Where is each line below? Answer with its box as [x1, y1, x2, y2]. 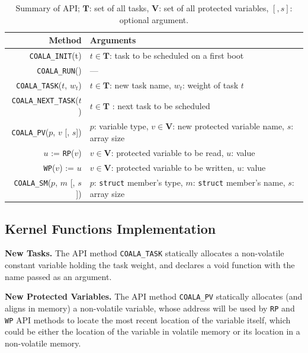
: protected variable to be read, [111, 146, 224, 158]
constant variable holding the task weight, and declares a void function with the [5, 259, 295, 271]
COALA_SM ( [14, 176, 52, 188]
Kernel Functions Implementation [5, 219, 216, 237]
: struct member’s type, [94, 176, 183, 188]
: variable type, [94, 120, 149, 132]
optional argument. [119, 13, 189, 26]
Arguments [89, 34, 136, 46]
